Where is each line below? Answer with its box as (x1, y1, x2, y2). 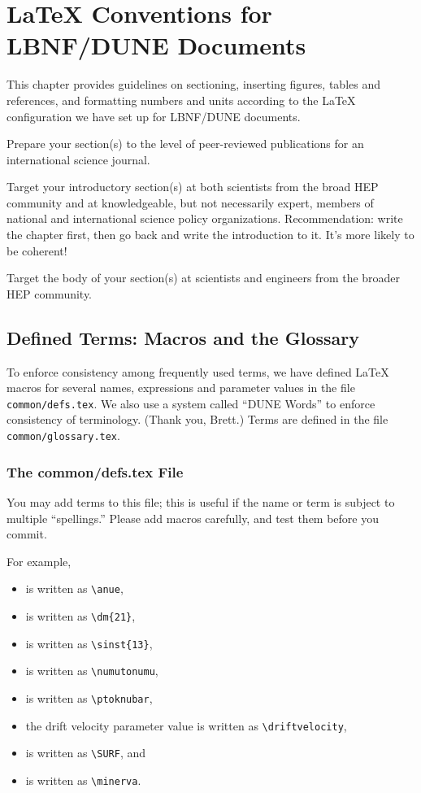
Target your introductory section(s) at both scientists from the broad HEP (7, 178, 379, 195)
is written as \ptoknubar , (25, 689, 153, 706)
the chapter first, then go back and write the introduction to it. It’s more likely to (7, 226, 414, 243)
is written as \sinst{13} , (25, 634, 153, 651)
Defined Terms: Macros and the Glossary (7, 325, 359, 350)
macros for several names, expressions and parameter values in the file (7, 379, 355, 396)
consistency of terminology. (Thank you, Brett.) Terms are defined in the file (7, 411, 388, 428)
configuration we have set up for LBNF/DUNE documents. (7, 107, 301, 124)
